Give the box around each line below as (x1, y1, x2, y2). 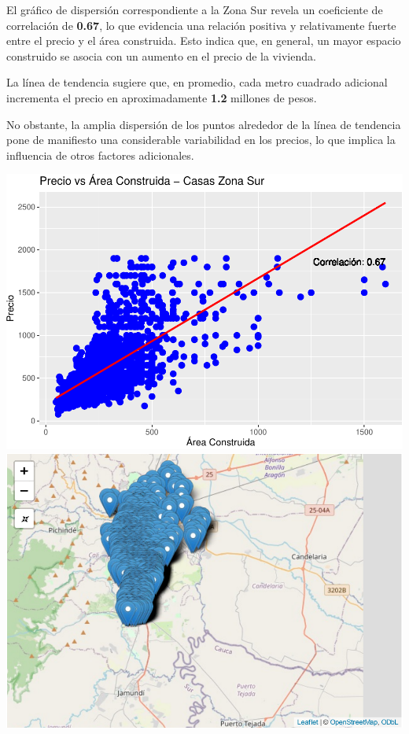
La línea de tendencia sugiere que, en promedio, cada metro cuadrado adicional (6, 74, 388, 90)
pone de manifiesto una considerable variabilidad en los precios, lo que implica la (6, 131, 396, 148)
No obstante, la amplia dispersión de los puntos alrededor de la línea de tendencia (6, 116, 401, 132)
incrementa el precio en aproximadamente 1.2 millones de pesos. (6, 89, 317, 105)
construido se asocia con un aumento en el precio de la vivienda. (6, 47, 316, 64)
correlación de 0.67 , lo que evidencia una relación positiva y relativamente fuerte (6, 17, 396, 33)
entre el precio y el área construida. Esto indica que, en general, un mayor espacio (6, 32, 401, 49)
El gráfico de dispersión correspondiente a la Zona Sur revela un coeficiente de (6, 2, 383, 17)
